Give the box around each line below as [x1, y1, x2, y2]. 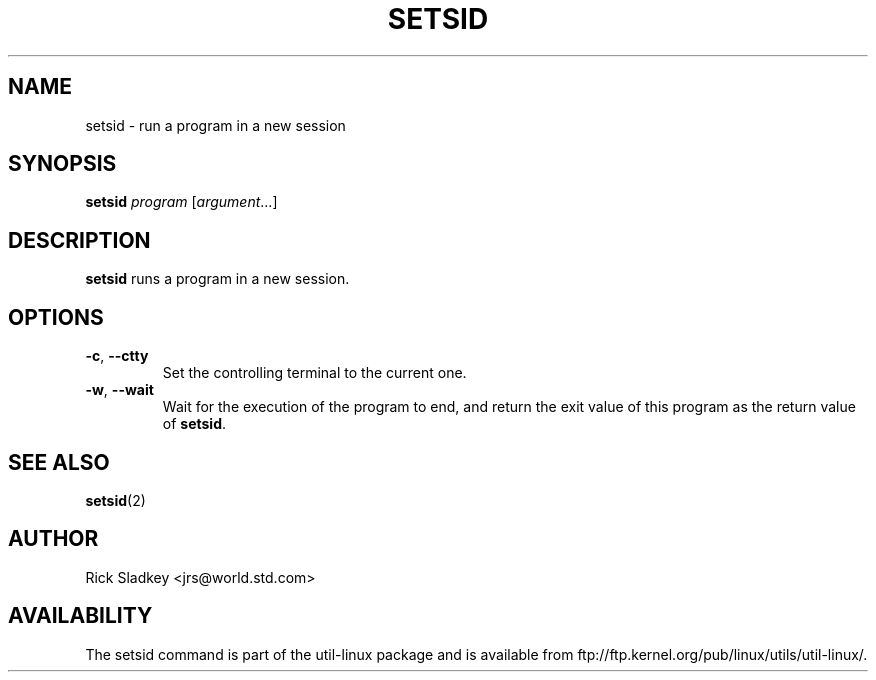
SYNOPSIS [8, 151, 117, 177]
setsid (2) [85, 491, 146, 509]
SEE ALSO [8, 449, 110, 475]
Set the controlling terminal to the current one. [162, 364, 467, 382]
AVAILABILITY [8, 603, 153, 629]
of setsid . [162, 415, 227, 433]
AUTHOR [8, 526, 99, 552]
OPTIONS [8, 304, 104, 330]
